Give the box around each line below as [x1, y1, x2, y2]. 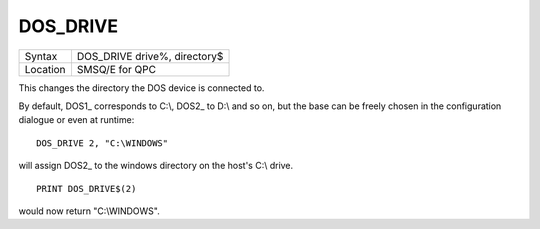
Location [24, 62, 66, 76]
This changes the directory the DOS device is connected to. [18, 81, 265, 94]
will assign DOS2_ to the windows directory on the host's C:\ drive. [18, 160, 294, 172]
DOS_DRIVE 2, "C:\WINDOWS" [36, 137, 169, 149]
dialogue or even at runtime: [18, 114, 135, 126]
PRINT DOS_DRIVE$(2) [36, 183, 137, 194]
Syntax [24, 49, 58, 63]
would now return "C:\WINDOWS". [18, 205, 160, 217]
